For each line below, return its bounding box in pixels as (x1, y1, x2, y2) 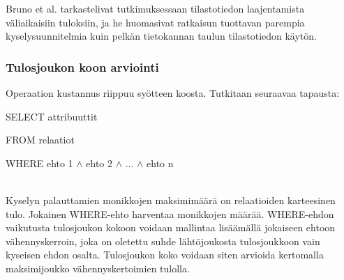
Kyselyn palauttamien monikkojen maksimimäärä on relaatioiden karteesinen (6, 192, 336, 207)
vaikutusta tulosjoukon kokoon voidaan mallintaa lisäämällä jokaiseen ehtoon (6, 220, 336, 235)
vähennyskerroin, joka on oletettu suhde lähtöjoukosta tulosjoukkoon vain (6, 233, 320, 248)
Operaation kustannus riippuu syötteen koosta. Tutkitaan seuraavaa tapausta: (6, 86, 340, 100)
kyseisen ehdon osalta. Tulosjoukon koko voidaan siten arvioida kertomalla (6, 247, 324, 262)
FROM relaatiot (6, 132, 75, 147)
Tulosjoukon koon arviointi (6, 58, 159, 75)
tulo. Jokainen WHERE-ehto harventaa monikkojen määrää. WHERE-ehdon (6, 206, 334, 221)
